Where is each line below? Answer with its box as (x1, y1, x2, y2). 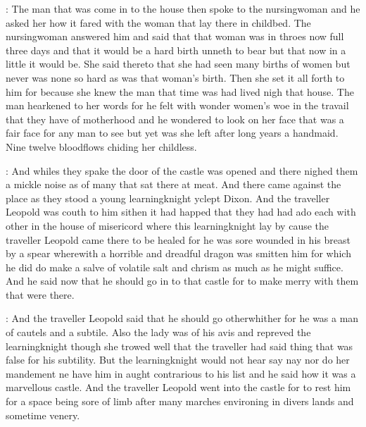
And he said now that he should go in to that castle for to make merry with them (6, 273, 359, 288)
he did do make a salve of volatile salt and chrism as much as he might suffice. (6, 259, 343, 274)
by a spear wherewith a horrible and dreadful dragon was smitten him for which (6, 246, 351, 261)
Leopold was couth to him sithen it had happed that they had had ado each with (6, 204, 356, 219)
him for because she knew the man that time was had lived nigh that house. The (6, 84, 354, 99)
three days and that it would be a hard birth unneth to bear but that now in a (6, 42, 346, 57)
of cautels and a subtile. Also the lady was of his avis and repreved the (6, 325, 311, 340)
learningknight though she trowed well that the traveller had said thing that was (6, 338, 353, 353)
